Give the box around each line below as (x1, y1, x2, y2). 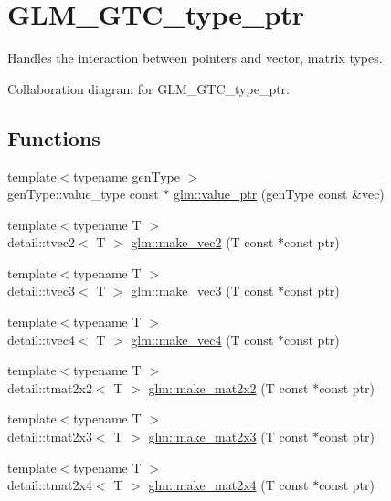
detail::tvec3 (7, 281, 75, 300)
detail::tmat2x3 (7, 427, 92, 446)
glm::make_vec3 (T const (131, 281, 274, 300)
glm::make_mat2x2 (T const (148, 378, 309, 397)
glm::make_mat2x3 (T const (148, 427, 309, 446)
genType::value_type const (7, 184, 159, 204)
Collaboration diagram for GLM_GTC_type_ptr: (7, 78, 290, 98)
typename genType (73, 166, 180, 185)
